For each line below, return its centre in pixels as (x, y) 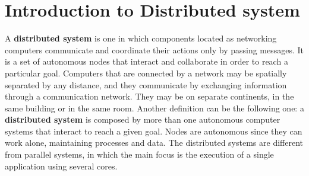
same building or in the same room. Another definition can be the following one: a (154, 108)
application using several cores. (61, 166)
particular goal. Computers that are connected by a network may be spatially (146, 73)
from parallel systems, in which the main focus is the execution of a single (139, 154)
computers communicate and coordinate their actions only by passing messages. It (154, 49)
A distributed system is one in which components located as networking (141, 38)
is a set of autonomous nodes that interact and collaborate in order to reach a (146, 61)
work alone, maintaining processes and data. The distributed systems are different (154, 143)
